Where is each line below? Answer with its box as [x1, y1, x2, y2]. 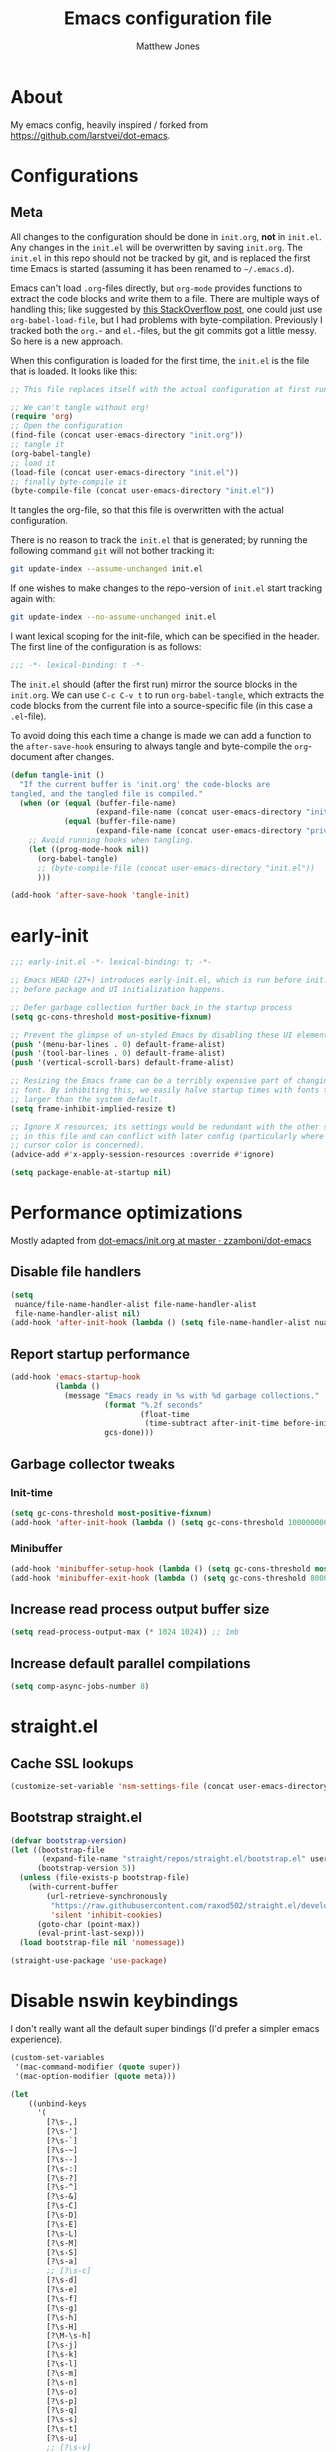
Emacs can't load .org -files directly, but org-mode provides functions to [10, 282, 303, 294]
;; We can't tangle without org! [10, 402, 150, 412]
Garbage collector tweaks [10, 1455, 176, 1472]
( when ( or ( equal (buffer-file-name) [19, 798, 177, 808]
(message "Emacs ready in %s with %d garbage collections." [63, 1390, 320, 1401]
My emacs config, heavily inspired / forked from [10, 118, 208, 131]
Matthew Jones [136, 40, 200, 52]
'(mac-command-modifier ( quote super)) [14, 2062, 182, 2072]
